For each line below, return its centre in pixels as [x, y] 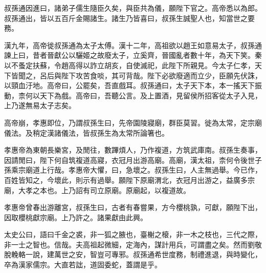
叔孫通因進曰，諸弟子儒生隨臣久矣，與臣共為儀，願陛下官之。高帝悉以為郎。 [133, 8]
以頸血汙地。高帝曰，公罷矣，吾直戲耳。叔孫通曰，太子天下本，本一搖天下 [129, 85]
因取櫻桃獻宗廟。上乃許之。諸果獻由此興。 [76, 217]
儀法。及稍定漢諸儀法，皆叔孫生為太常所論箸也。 [86, 132]
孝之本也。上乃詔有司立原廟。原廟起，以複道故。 [108, 190]
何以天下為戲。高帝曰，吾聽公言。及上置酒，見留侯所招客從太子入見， [143, 95]
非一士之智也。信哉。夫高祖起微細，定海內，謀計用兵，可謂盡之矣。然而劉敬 [133, 244]
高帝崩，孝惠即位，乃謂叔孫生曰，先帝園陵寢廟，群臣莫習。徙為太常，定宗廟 [133, 122]
